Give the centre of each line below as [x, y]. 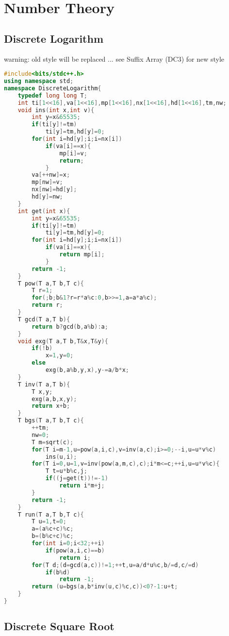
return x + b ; [51, 406]
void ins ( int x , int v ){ [56, 110]
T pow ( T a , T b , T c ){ [51, 283]
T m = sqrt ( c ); [53, 442]
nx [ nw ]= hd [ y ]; [54, 190]
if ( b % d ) [58, 572]
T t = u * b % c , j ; [66, 471]
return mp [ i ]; [82, 255]
